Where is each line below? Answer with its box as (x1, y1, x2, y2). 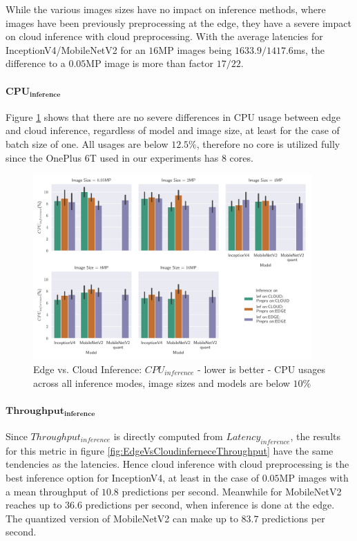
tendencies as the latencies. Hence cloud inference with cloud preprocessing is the (6, 457, 349, 471)
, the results (290, 428, 340, 443)
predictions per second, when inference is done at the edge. (85, 497, 335, 512)
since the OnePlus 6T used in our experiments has (6, 150, 219, 164)
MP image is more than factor (86, 56, 213, 70)
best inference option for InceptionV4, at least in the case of (6, 470, 260, 484)
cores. (229, 150, 253, 164)
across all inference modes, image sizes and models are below (33, 375, 290, 390)
